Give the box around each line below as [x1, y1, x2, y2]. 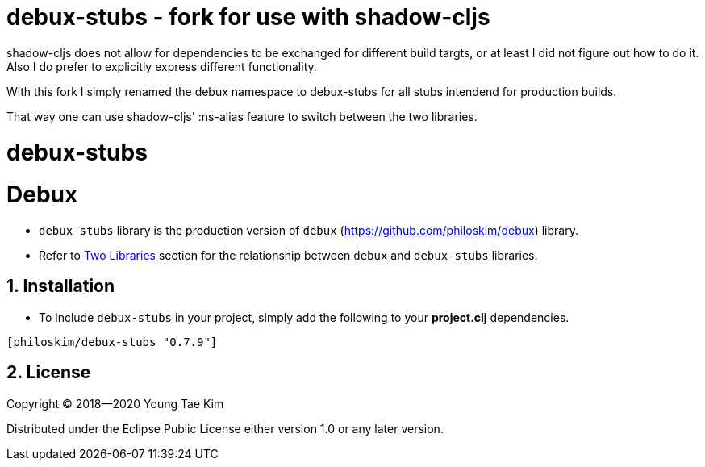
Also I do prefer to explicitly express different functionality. [6, 59, 317, 73]
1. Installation [6, 276, 115, 297]
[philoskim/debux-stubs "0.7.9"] [6, 335, 218, 348]
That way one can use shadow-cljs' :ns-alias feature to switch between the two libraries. [6, 109, 478, 123]
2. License [6, 362, 91, 383]
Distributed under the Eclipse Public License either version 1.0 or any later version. [6, 421, 444, 436]
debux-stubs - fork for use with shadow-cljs [6, 3, 490, 31]
